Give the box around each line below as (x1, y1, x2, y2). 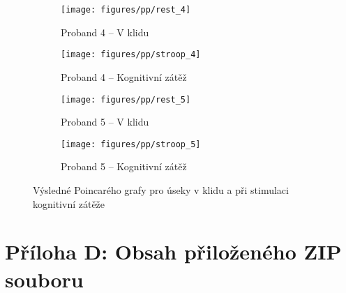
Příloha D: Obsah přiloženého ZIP (5, 237, 342, 266)
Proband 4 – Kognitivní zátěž (61, 69, 187, 84)
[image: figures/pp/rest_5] (61, 94, 191, 105)
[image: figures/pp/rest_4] (61, 5, 191, 15)
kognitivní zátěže (33, 196, 105, 211)
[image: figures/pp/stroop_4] (61, 50, 201, 60)
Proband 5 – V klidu (61, 114, 149, 129)
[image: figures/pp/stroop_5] (61, 139, 201, 149)
